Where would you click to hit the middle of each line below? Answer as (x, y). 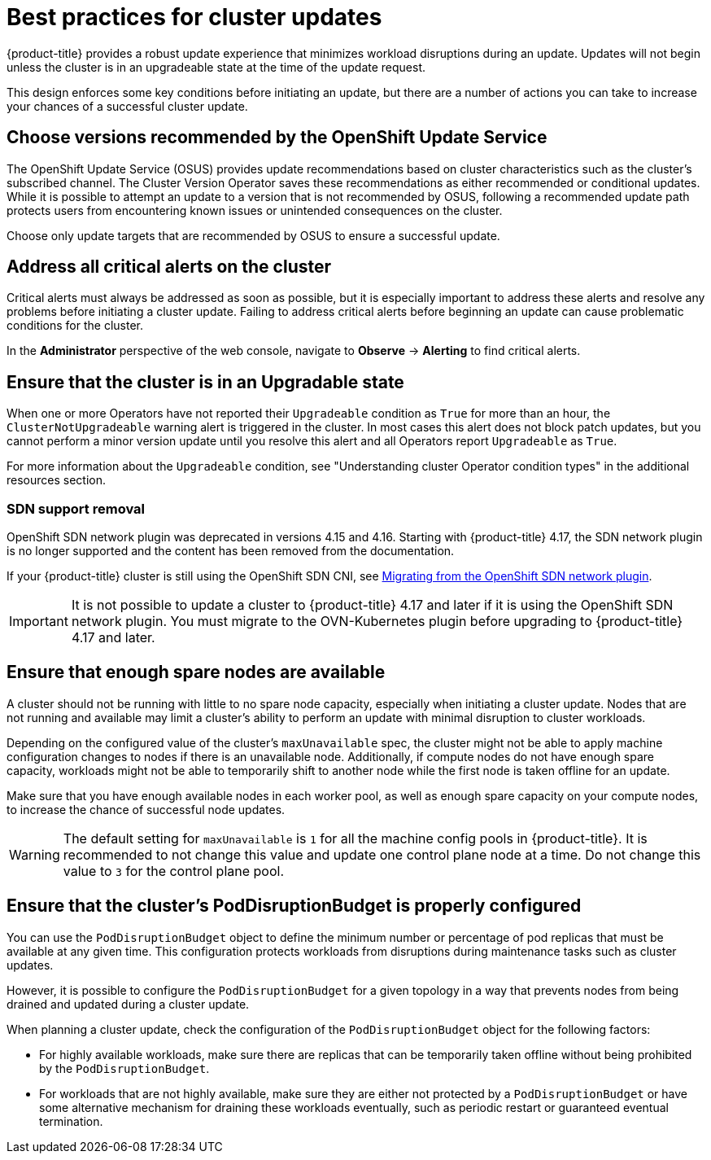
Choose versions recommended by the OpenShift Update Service (277, 138)
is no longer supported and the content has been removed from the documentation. (231, 551)
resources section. (57, 480)
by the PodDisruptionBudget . (124, 1068)
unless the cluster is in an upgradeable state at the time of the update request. (216, 67)
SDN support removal (76, 508)
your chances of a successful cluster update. (127, 106)
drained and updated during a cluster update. (128, 1004)
